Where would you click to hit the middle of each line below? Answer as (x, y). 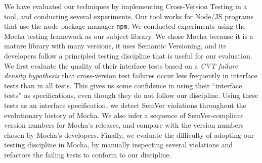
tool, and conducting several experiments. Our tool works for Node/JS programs (129, 16)
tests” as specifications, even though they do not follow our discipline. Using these (131, 95)
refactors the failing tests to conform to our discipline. (88, 154)
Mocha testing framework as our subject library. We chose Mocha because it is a (129, 36)
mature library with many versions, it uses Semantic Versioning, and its (115, 46)
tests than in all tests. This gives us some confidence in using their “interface (123, 85)
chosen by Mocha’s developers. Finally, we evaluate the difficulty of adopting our (129, 134)
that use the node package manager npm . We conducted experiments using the (125, 26)
